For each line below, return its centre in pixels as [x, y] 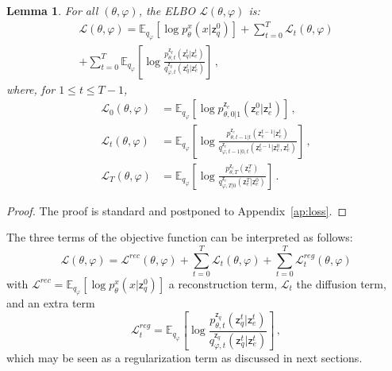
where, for [31, 89]
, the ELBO [167, 10]
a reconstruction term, [223, 283]
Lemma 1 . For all [52, 10]
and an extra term [51, 303]
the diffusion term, [341, 283]
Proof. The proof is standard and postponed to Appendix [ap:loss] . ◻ [177, 210]
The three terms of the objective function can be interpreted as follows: [180, 237]
